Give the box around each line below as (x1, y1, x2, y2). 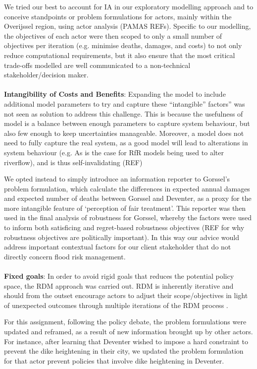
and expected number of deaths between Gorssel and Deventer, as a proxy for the (4, 193, 252, 203)
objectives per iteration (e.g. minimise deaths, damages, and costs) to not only (4, 40, 242, 51)
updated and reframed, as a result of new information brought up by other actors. (4, 326, 253, 336)
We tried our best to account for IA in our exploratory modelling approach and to (4, 1, 254, 11)
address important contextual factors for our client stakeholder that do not (4, 242, 231, 252)
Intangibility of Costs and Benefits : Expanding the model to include (4, 89, 226, 99)
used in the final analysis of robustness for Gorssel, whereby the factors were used (4, 212, 252, 223)
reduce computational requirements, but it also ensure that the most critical (4, 50, 235, 60)
